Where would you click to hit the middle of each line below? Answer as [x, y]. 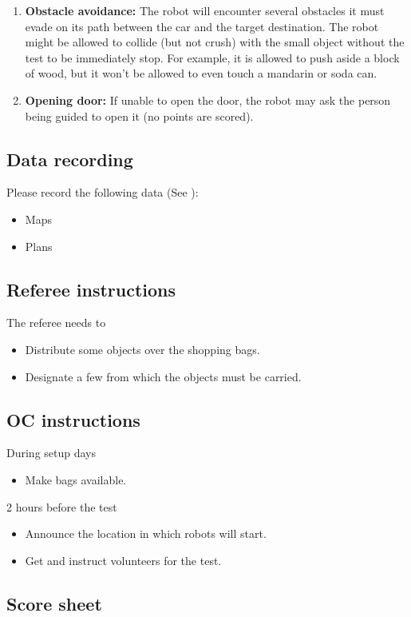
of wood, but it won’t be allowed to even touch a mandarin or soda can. [201, 73]
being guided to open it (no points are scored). [139, 115]
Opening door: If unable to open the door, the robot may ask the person [208, 100]
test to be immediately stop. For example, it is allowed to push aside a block [212, 57]
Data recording [70, 159]
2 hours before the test [62, 506]
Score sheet [54, 603]
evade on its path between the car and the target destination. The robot [202, 26]
